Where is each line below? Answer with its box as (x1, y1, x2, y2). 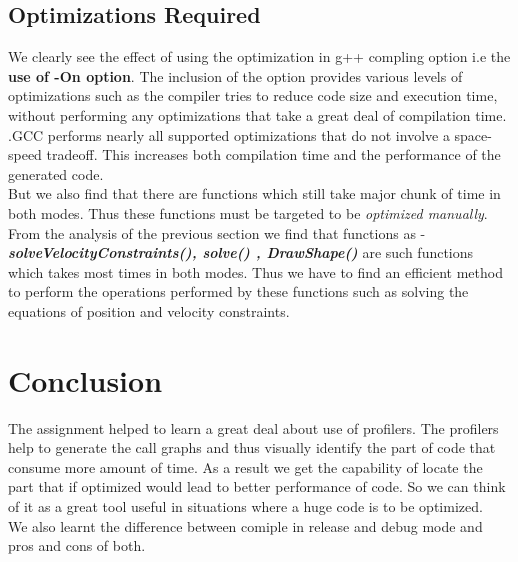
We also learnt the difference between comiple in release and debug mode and (8, 515, 483, 536)
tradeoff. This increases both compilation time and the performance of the (46, 144, 501, 165)
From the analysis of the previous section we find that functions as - (8, 222, 426, 243)
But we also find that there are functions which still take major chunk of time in (8, 183, 501, 204)
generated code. (8, 163, 104, 184)
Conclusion (8, 359, 163, 400)
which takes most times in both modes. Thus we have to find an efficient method (8, 261, 503, 282)
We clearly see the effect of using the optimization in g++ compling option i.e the (8, 46, 511, 67)
